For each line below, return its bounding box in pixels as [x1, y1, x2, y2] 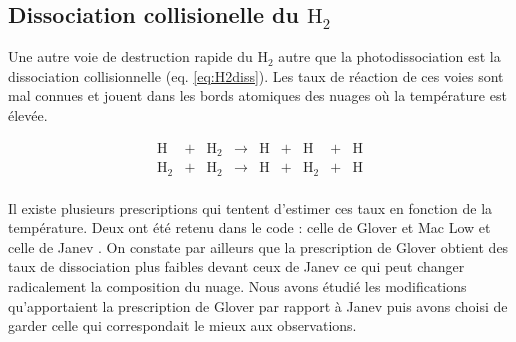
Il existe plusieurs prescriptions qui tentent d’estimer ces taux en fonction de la [8, 197, 493, 218]
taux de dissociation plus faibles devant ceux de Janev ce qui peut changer [8, 256, 465, 277]
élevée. [8, 104, 48, 125]
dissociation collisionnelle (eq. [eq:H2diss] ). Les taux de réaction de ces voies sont [8, 65, 504, 86]
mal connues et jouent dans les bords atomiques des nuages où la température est [8, 85, 507, 106]
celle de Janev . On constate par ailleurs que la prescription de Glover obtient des [8, 236, 509, 257]
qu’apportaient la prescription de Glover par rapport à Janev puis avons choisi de [8, 295, 508, 316]
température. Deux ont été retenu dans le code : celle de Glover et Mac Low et [8, 217, 491, 238]
